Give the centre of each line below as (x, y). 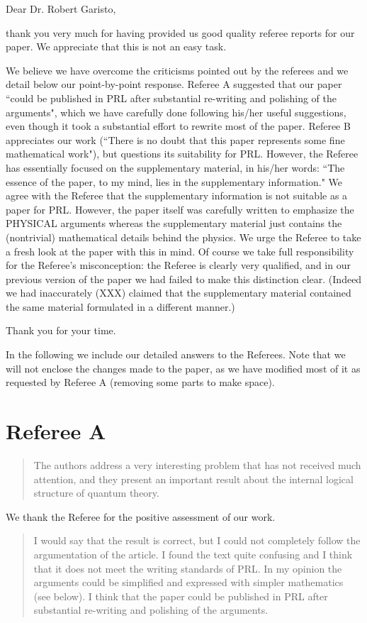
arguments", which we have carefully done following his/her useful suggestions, (176, 112)
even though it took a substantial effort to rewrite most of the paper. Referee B (178, 126)
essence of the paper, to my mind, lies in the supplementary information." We (174, 181)
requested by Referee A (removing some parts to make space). (140, 382)
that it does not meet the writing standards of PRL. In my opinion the (188, 568)
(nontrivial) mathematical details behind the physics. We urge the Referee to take (183, 237)
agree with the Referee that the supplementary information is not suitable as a (177, 195)
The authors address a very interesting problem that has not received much (197, 464)
